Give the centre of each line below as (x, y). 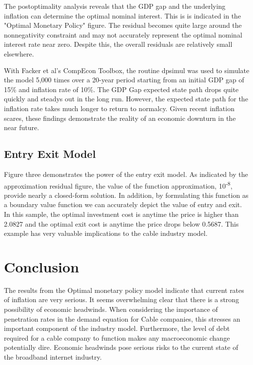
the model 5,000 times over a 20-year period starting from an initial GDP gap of (124, 80)
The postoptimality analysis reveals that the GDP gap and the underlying (115, 6)
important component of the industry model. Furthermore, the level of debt (117, 328)
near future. (22, 127)
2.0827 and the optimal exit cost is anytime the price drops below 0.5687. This (121, 223)
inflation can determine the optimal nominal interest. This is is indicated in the (123, 15)
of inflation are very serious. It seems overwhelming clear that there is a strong (122, 299)
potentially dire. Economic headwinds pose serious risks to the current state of (121, 347)
